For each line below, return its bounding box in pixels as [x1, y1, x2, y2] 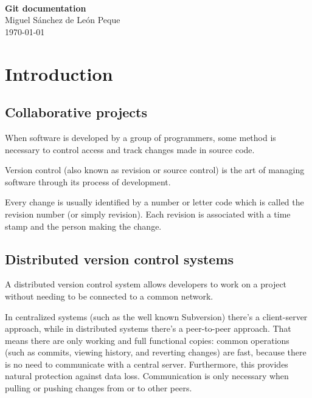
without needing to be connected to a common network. [5, 289, 213, 302]
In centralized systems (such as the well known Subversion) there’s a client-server [5, 310, 308, 323]
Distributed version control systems [5, 249, 234, 268]
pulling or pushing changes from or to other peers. [5, 382, 192, 394]
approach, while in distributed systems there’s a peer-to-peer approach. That [5, 322, 291, 335]
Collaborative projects [5, 103, 148, 122]
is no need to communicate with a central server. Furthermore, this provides [5, 357, 288, 370]
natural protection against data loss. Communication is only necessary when [5, 369, 289, 382]
